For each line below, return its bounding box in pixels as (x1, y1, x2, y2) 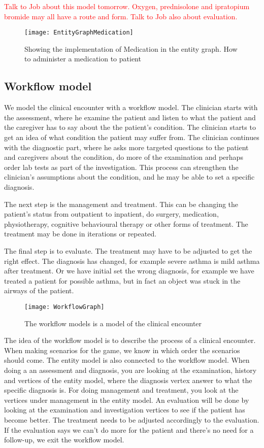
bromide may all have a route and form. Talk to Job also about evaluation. (4, 11, 238, 21)
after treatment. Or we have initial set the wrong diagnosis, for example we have (4, 265, 254, 276)
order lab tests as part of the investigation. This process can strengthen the (4, 161, 239, 172)
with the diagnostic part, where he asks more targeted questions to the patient (4, 142, 249, 152)
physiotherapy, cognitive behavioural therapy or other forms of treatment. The (4, 218, 248, 229)
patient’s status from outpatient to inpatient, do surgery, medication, (4, 209, 219, 219)
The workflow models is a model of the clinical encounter (24, 318, 202, 328)
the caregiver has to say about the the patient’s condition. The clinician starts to (4, 122, 256, 132)
